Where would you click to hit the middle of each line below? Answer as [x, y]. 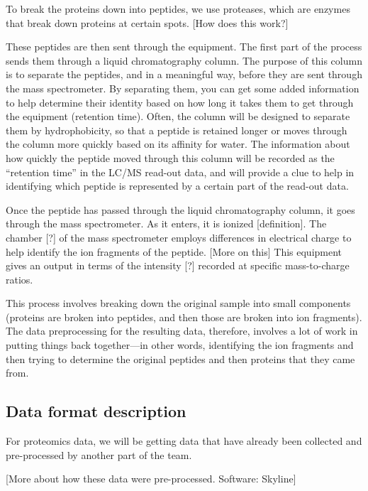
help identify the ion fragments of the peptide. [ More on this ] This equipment [174, 251]
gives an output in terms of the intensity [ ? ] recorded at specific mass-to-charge [178, 265]
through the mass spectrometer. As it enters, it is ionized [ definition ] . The [166, 223]
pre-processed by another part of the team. [99, 454]
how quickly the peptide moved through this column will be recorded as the [170, 157]
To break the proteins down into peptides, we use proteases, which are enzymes [178, 9]
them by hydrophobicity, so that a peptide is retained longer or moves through [177, 130]
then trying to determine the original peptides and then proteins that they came [180, 358]
